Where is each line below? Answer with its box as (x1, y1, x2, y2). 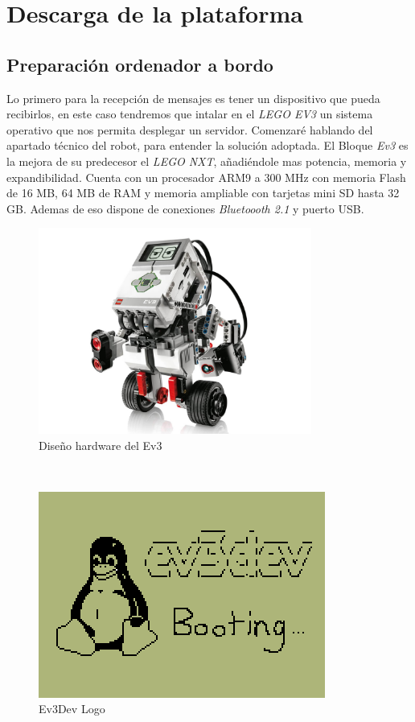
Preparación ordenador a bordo (6, 52, 273, 76)
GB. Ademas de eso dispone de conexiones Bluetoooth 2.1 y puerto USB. (6, 200, 364, 217)
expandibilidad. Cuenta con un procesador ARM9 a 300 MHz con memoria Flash (6, 168, 406, 185)
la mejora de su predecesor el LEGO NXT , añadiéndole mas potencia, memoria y (6, 152, 407, 169)
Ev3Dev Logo (39, 700, 105, 717)
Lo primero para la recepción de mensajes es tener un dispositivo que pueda (6, 89, 380, 106)
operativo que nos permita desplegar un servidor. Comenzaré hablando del (6, 121, 373, 138)
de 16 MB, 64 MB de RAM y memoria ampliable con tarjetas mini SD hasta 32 (6, 184, 400, 201)
